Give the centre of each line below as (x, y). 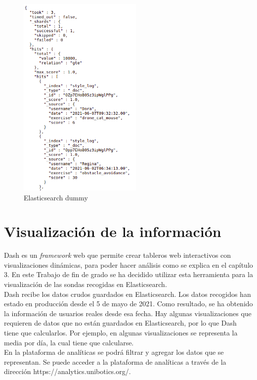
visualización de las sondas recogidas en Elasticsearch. (86, 284)
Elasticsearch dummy (56, 197)
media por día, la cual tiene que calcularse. (69, 342)
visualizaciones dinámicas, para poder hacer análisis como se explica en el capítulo (128, 264)
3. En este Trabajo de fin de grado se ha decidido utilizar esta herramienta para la (128, 274)
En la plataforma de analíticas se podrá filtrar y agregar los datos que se (114, 352)
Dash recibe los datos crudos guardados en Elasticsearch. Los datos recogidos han (128, 294)
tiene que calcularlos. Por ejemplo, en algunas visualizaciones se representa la (121, 332)
